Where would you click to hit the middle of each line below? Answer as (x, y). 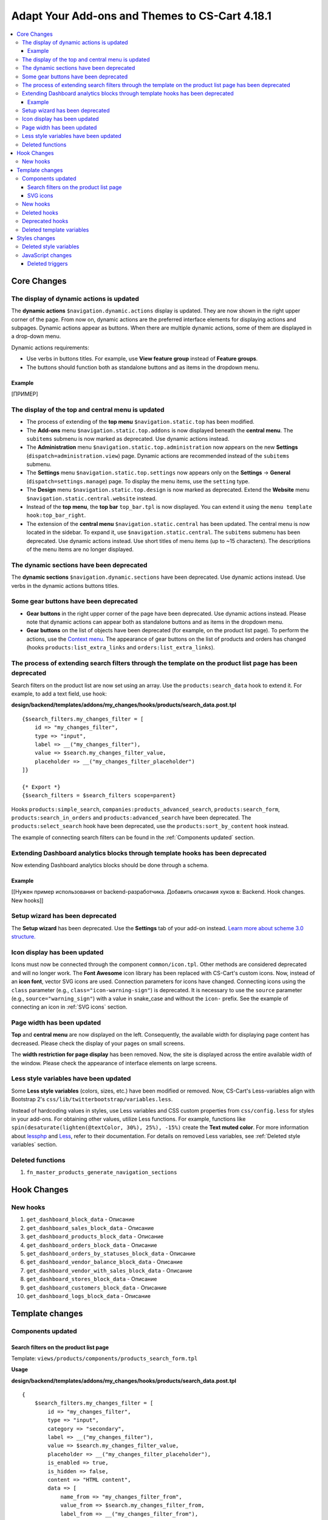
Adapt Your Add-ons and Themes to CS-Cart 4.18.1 (141, 16)
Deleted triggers (48, 264)
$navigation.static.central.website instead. (92, 498)
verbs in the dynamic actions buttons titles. (65, 586)
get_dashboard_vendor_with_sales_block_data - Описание (109, 1270)
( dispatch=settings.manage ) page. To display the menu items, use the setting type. (138, 481)
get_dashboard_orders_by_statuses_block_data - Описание (111, 1253)
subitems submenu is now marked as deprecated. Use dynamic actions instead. (128, 438)
